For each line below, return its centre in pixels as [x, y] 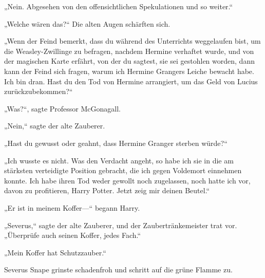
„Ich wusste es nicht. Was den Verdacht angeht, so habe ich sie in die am [119, 160]
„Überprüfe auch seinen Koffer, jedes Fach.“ [73, 235]
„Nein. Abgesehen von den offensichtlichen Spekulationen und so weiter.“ [119, 6]
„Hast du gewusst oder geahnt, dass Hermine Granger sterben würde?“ [116, 143]
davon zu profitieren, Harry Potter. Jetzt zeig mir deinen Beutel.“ [107, 190]
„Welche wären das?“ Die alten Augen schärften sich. [87, 23]
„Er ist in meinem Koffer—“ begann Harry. [72, 207]
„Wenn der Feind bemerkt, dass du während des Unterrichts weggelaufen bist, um [132, 41]
